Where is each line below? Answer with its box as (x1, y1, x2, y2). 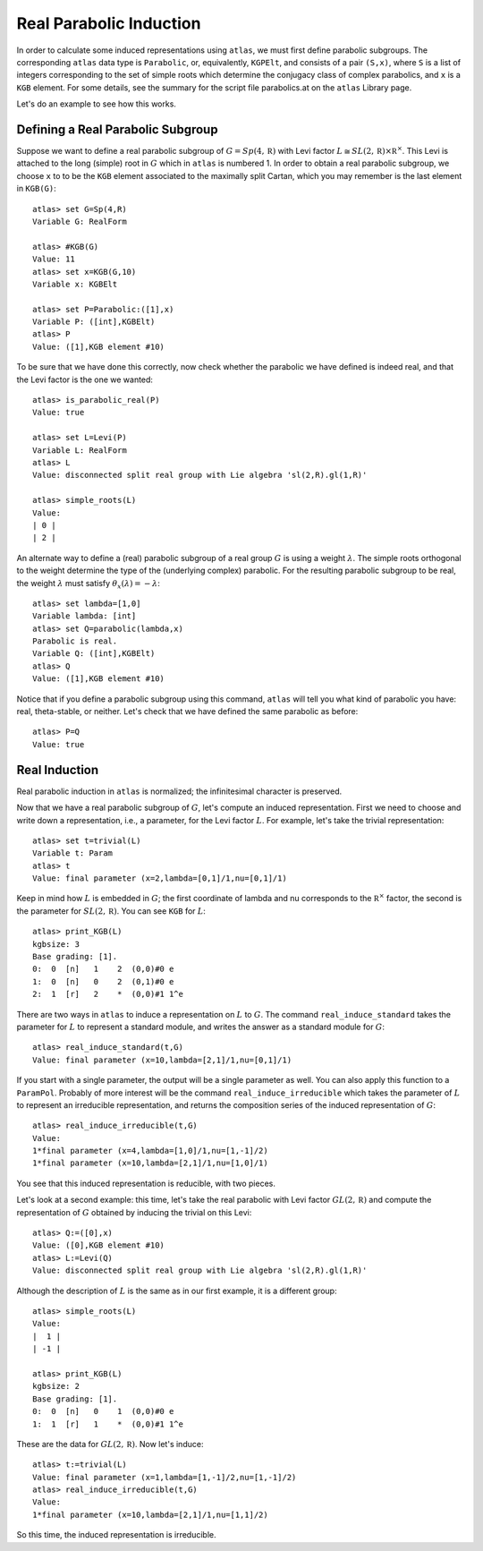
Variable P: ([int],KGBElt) (32, 317, 156, 327)
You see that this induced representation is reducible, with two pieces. (16, 1178, 276, 1189)
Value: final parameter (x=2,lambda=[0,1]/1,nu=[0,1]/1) (32, 874, 288, 883)
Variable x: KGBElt (32, 278, 118, 289)
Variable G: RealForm (32, 216, 127, 226)
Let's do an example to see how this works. (16, 98, 176, 109)
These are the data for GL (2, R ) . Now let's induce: (16, 1438, 204, 1449)
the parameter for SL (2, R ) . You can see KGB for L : (16, 905, 206, 916)
